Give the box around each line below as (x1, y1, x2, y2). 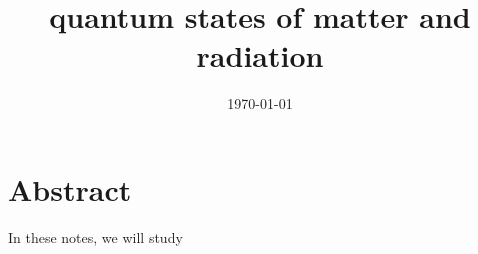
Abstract (8, 168, 132, 209)
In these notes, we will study (8, 226, 183, 247)
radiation (196, 35, 324, 76)
